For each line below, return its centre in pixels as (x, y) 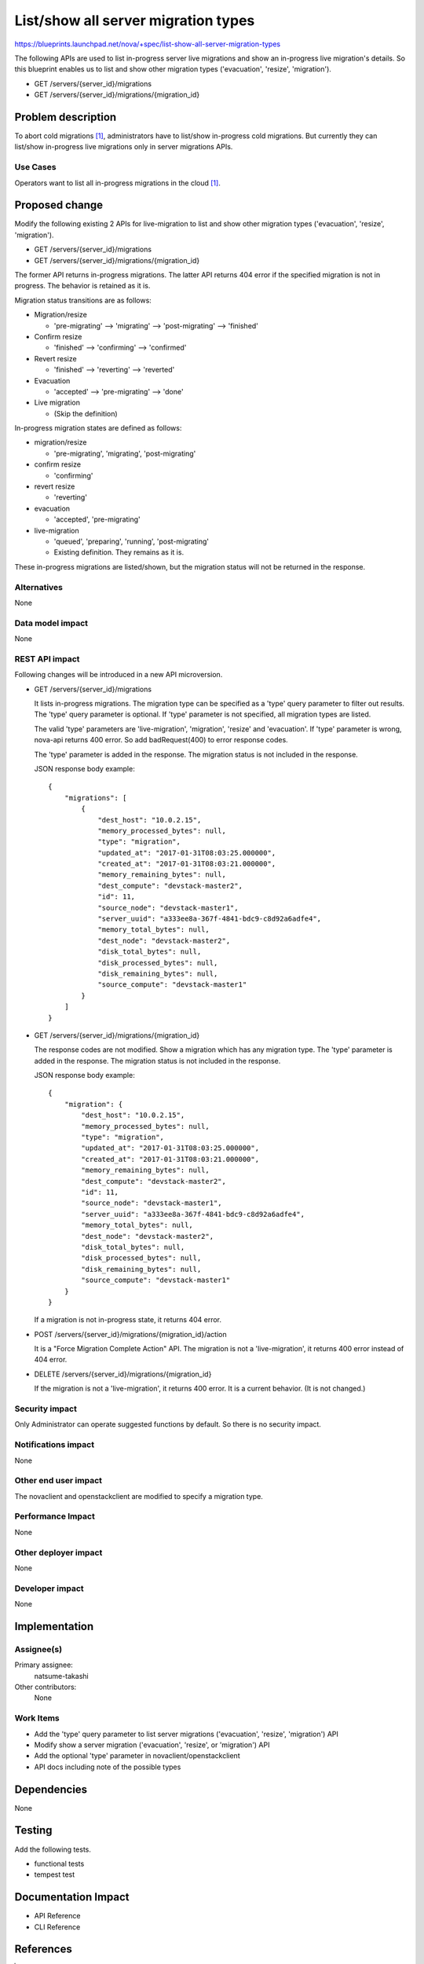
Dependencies (51, 1789)
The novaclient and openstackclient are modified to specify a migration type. (139, 1496)
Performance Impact (55, 1516)
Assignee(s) (38, 1649)
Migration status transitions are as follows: (83, 300)
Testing (33, 1830)
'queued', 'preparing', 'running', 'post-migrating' (132, 541)
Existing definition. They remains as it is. (119, 552)
